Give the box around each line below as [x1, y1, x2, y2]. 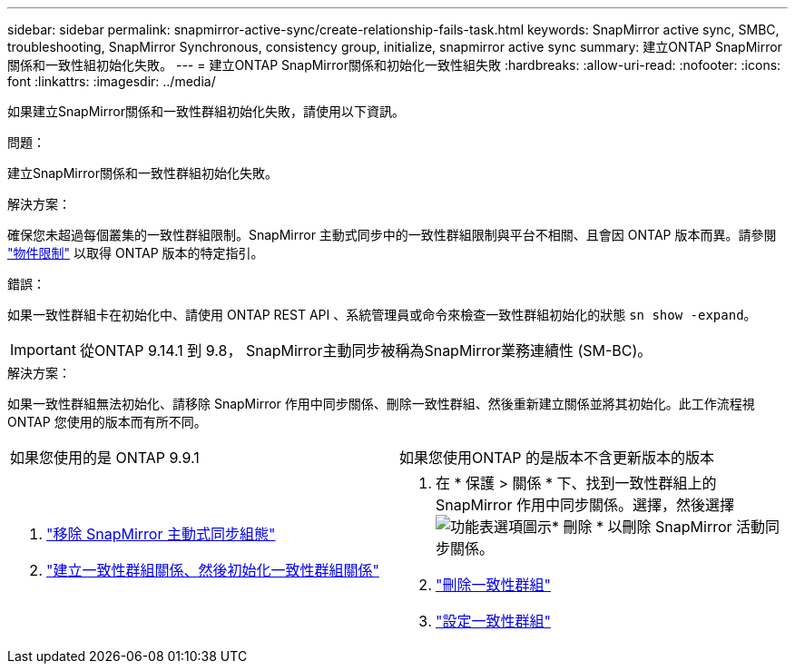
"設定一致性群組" [436, 612, 551, 630]
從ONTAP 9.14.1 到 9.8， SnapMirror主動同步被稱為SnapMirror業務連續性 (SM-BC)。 [79, 341, 653, 360]
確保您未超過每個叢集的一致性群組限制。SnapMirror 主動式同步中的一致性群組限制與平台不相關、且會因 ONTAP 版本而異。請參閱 [7, 227, 777, 242]
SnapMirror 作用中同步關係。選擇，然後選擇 [436, 496, 734, 514]
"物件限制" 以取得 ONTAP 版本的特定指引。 [7, 245, 264, 261]
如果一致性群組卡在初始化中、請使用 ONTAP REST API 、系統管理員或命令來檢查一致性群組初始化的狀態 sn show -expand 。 [7, 307, 757, 322]
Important [10, 340, 76, 359]
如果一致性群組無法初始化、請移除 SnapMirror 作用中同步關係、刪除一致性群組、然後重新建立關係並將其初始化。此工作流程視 [7, 396, 755, 411]
